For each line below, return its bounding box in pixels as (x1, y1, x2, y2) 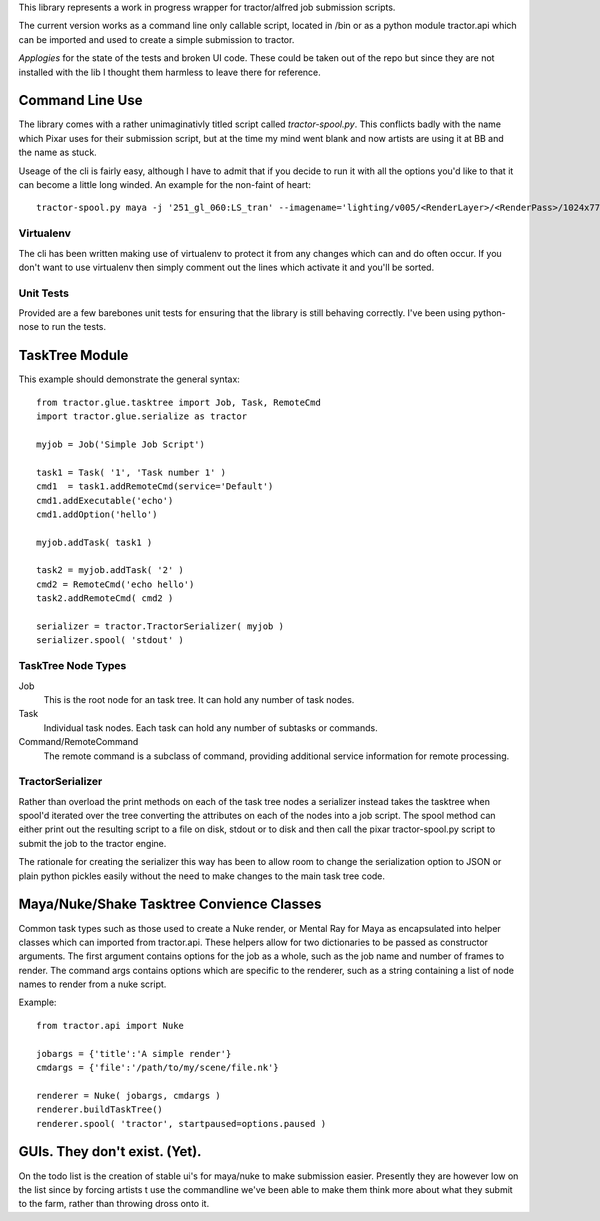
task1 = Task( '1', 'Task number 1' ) (36, 466, 227, 478)
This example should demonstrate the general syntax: (18, 373, 240, 385)
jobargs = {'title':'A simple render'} (36, 1048, 232, 1059)
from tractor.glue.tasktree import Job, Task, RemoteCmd (36, 396, 322, 408)
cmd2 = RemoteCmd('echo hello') (36, 578, 195, 590)
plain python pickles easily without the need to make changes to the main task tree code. (18, 870, 385, 882)
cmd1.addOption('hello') (36, 508, 158, 520)
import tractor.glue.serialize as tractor (36, 411, 248, 422)
